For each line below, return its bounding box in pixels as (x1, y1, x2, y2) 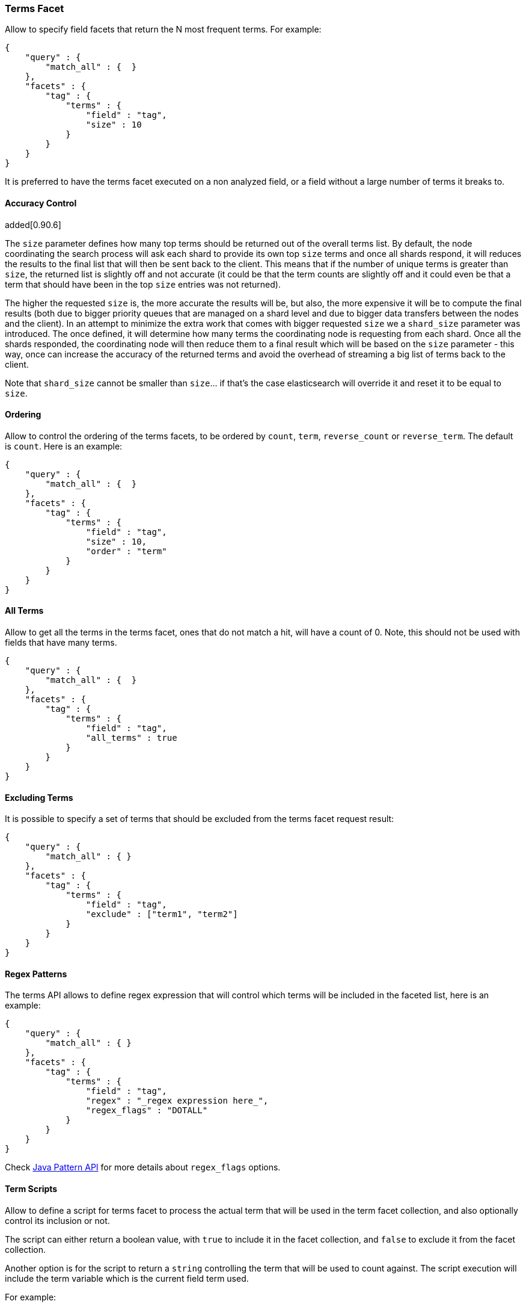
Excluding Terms (5, 792, 73, 803)
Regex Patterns (5, 968, 67, 979)
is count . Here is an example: (5, 440, 123, 451)
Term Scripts (5, 1184, 58, 1194)
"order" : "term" (85, 546, 167, 556)
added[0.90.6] (5, 219, 61, 230)
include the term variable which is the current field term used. (5, 1273, 249, 1284)
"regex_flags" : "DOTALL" (85, 1105, 208, 1116)
